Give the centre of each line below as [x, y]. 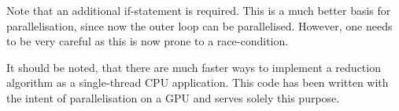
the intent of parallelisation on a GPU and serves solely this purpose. [173, 97]
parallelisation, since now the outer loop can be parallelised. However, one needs [199, 25]
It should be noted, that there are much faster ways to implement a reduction [194, 67]
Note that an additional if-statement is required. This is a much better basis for [199, 10]
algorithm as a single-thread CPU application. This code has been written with [198, 82]
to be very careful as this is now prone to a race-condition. [148, 41]
